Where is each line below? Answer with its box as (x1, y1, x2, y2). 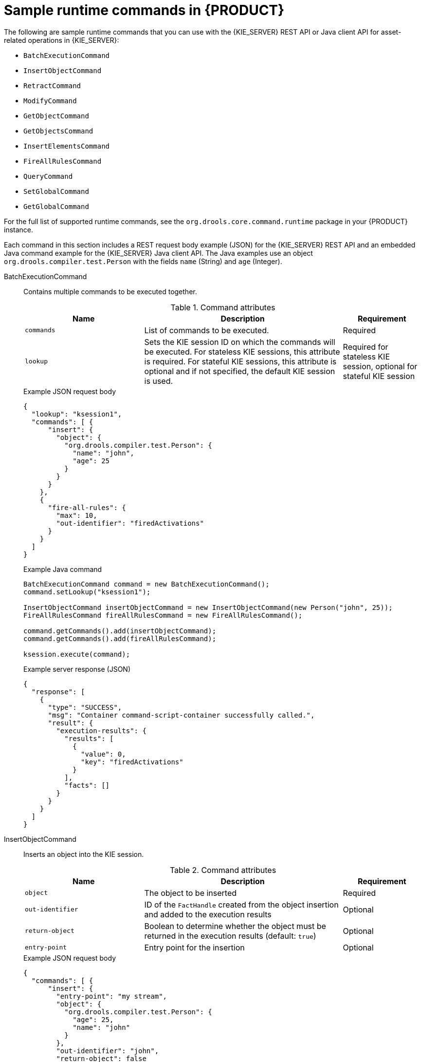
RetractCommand (23, 81, 81, 90)
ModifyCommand (23, 96, 77, 105)
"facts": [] (64, 781, 110, 789)
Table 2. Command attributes (169, 865, 276, 875)
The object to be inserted (144, 888, 237, 898)
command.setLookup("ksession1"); (23, 588, 151, 596)
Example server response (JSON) (23, 664, 131, 673)
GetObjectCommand (23, 112, 89, 120)
